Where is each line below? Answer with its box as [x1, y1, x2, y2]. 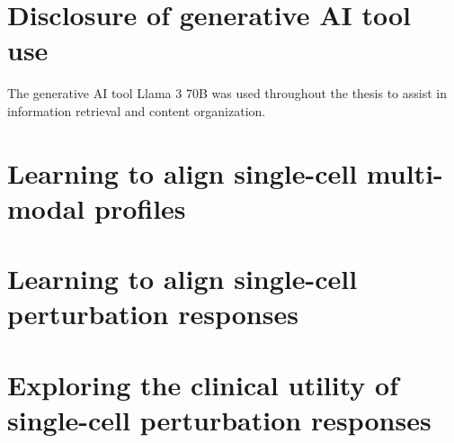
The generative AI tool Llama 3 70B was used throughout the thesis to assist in [7, 84, 448, 103]
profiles [94, 189, 186, 226]
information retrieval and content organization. [7, 101, 266, 120]
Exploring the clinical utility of [7, 366, 398, 402]
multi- [366, 154, 443, 191]
